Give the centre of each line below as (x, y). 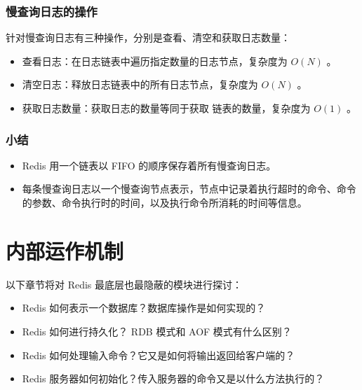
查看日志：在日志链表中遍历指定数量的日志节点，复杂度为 (155, 61)
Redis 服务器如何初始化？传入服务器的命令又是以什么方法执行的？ (173, 378)
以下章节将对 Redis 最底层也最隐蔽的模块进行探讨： (124, 284)
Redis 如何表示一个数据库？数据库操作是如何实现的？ (144, 308)
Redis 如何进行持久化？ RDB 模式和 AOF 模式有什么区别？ (157, 331)
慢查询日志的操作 (52, 11)
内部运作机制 (65, 250)
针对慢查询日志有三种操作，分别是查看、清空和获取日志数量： (148, 37)
